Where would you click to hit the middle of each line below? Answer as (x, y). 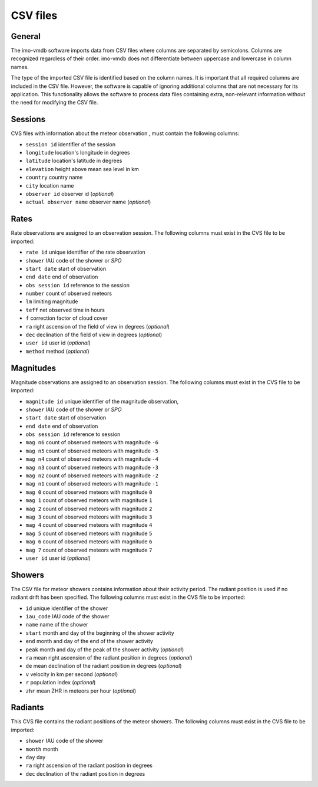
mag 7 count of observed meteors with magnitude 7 (89, 550)
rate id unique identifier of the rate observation (85, 252)
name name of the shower (57, 625)
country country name (54, 178)
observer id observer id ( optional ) (70, 194)
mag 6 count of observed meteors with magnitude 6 (89, 542)
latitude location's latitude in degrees (74, 161)
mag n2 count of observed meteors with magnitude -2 (92, 476)
